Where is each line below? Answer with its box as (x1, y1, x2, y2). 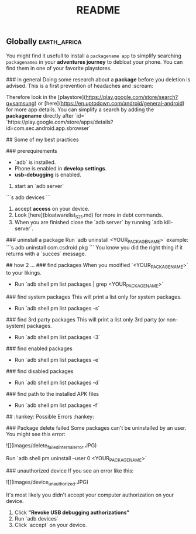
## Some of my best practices (6, 136, 79, 143)
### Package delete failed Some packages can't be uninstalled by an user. (6, 424, 187, 431)
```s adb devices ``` (6, 194, 51, 201)
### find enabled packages (6, 345, 73, 352)
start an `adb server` (14, 182, 64, 189)
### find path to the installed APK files (6, 390, 99, 397)
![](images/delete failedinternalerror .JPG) (6, 441, 97, 450)
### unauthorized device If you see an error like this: (6, 467, 134, 474)
